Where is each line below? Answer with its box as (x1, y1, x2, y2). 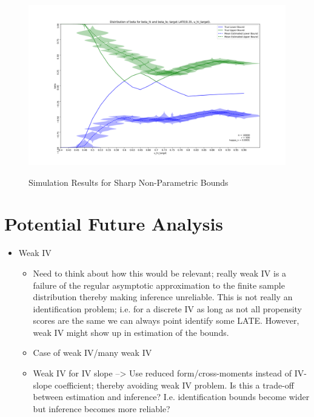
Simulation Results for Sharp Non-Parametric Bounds (28, 176, 229, 188)
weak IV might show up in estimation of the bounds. (33, 326, 229, 338)
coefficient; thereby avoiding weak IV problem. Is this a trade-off (55, 378, 295, 391)
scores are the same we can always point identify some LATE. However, (33, 314, 299, 327)
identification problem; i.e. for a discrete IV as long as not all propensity (33, 302, 302, 315)
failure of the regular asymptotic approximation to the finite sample (33, 278, 285, 291)
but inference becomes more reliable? (33, 402, 170, 415)
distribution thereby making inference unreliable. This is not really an (33, 291, 293, 303)
